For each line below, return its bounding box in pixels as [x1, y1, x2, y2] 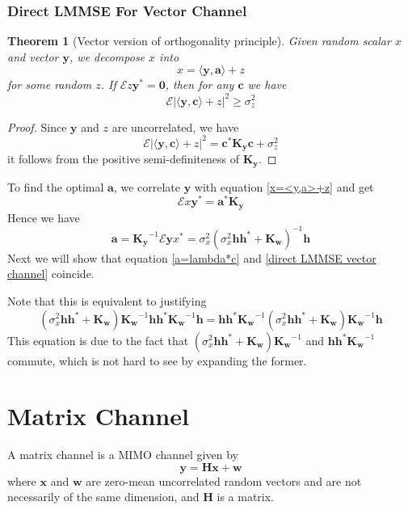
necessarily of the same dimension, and [7, 488, 200, 505]
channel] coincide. [7, 265, 95, 282]
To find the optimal [7, 178, 104, 195]
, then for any [165, 76, 234, 93]
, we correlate [113, 178, 181, 195]
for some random [7, 76, 92, 93]
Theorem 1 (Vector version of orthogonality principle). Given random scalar [7, 32, 391, 49]
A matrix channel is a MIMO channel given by [7, 446, 238, 463]
